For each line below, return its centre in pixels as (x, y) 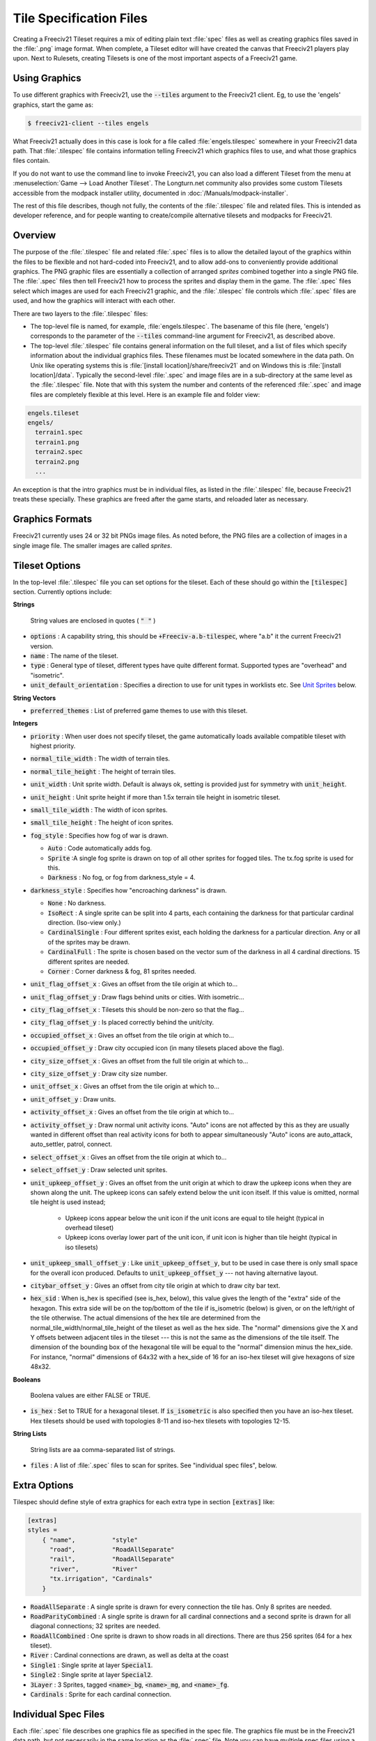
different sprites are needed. (89, 962)
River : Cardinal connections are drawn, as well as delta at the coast (130, 1655)
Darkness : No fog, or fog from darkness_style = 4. (122, 877)
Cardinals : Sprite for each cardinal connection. (101, 1694)
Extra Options (43, 1485)
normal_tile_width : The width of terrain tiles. (100, 758)
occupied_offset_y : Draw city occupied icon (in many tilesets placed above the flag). (157, 1048)
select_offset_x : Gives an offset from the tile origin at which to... (128, 1157)
